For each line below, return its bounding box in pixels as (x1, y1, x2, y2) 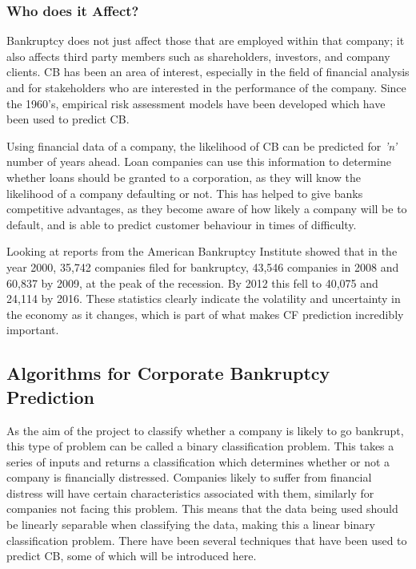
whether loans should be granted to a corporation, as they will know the (6, 168, 361, 185)
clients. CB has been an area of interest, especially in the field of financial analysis (6, 63, 410, 80)
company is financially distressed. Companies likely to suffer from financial (6, 469, 372, 486)
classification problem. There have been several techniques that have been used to (6, 531, 407, 548)
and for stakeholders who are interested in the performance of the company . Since (6, 79, 406, 95)
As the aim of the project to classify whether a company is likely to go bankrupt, (6, 422, 404, 438)
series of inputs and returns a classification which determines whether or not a (6, 453, 390, 470)
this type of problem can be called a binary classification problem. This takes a (6, 438, 394, 454)
